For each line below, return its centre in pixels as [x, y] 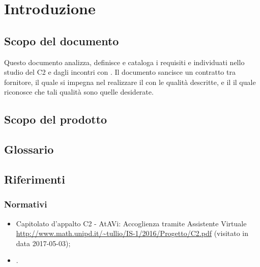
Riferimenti [35, 179]
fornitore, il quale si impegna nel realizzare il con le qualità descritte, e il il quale [130, 82]
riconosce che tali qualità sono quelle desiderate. [79, 92]
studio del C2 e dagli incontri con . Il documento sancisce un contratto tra [120, 72]
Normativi [26, 204]
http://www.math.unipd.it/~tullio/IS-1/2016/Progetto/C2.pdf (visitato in [132, 233]
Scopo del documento [62, 40]
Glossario [29, 149]
